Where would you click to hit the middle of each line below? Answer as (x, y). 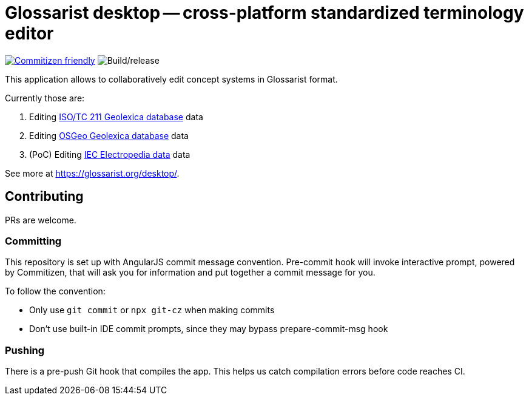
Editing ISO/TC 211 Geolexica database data (116, 117)
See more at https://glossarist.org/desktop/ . (92, 173)
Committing (33, 241)
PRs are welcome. (41, 220)
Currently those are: (45, 98)
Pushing (25, 350)
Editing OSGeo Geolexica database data (109, 135)
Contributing (44, 197)
